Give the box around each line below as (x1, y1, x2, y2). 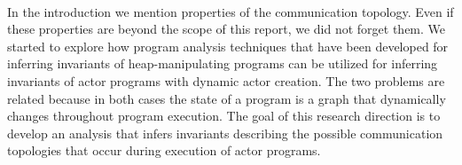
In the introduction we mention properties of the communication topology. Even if (7, 2, 454, 20)
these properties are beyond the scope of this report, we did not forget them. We (7, 20, 446, 38)
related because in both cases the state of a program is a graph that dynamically (7, 89, 446, 107)
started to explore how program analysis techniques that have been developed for (7, 36, 449, 55)
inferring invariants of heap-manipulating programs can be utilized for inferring (7, 54, 438, 73)
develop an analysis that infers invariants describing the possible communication (7, 123, 443, 142)
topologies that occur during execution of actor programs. (7, 141, 321, 160)
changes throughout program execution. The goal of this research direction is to (7, 106, 441, 125)
